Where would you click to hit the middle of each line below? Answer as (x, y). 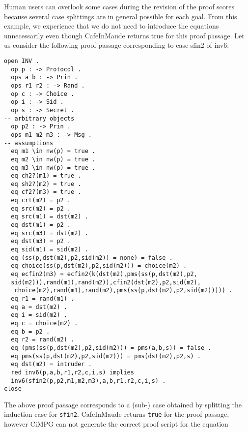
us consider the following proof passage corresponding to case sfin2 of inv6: (117, 45)
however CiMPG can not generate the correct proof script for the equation (116, 424)
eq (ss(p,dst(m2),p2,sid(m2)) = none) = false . (92, 258)
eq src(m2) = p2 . (41, 208)
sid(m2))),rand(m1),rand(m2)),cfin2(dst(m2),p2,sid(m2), (106, 282)
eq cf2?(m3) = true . (46, 192)
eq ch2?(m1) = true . (46, 176)
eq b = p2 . (30, 331)
